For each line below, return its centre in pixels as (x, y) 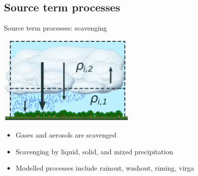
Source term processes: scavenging (56, 28)
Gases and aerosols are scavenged (66, 135)
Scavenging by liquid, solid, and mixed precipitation (94, 151)
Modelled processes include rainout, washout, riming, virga (105, 168)
